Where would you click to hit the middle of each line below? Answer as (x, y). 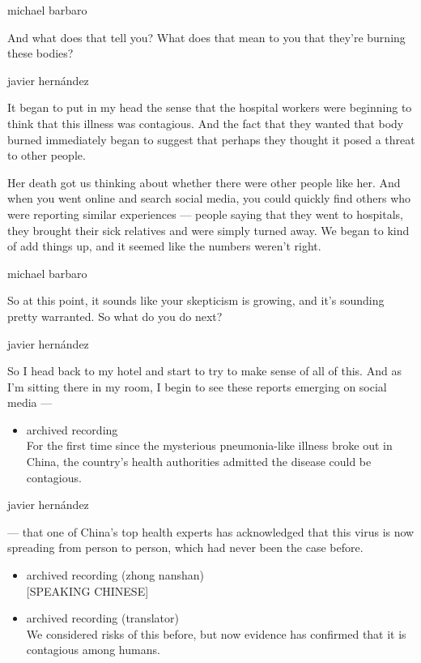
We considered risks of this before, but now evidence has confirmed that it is (216, 633)
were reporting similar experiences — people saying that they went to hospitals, (206, 214)
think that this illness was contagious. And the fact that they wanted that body (206, 123)
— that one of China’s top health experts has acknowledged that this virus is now (211, 531)
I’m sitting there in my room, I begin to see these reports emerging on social (197, 386)
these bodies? (40, 53)
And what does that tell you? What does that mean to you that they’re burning (206, 37)
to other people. (47, 155)
